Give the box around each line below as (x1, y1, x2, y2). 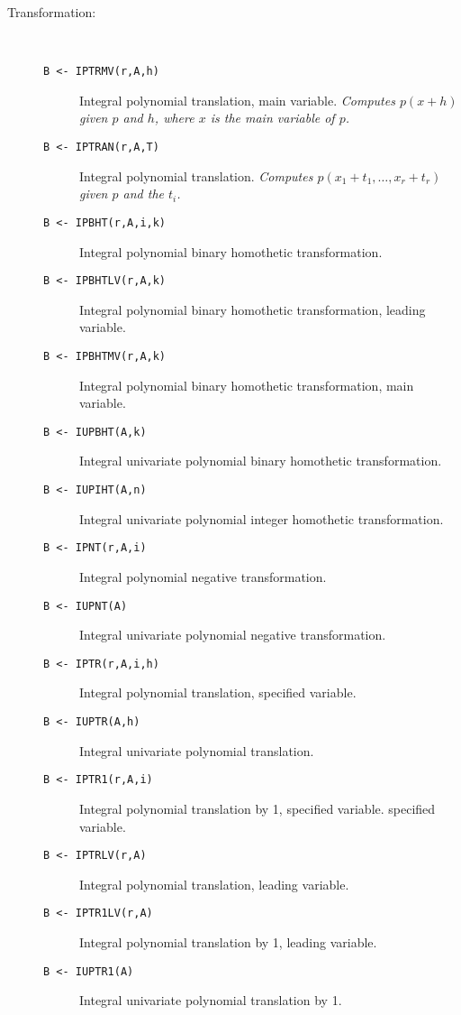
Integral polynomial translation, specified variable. (79, 683, 357, 702)
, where (154, 108, 194, 127)
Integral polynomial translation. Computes (79, 166, 313, 185)
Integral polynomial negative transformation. (79, 567, 327, 586)
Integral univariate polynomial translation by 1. (79, 991, 342, 1010)
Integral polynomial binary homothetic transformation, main (79, 375, 414, 394)
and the (122, 184, 164, 203)
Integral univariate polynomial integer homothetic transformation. (79, 509, 444, 528)
